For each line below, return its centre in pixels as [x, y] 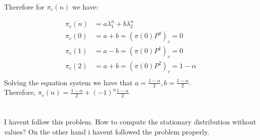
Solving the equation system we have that [68, 82]
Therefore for [24, 7]
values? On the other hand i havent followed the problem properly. [107, 132]
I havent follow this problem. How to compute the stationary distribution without [130, 122]
